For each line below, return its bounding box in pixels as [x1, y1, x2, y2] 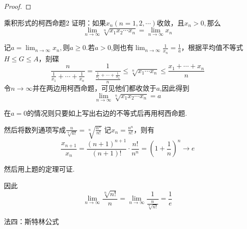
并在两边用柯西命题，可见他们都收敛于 [32, 83, 157, 93]
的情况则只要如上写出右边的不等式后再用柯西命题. [27, 108, 187, 118]
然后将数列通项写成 [4, 124, 66, 134]
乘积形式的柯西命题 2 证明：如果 [4, 17, 106, 27]
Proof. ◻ [4, 1, 31, 11]
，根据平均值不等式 [181, 42, 244, 52]
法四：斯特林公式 [4, 216, 59, 226]
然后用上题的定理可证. [4, 164, 75, 174]
